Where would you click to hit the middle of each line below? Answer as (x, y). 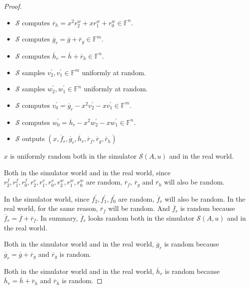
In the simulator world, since (47, 198)
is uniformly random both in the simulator (73, 156)
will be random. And (139, 208)
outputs (33, 138)
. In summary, (57, 217)
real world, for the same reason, (51, 208)
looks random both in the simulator (141, 217)
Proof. (13, 6)
